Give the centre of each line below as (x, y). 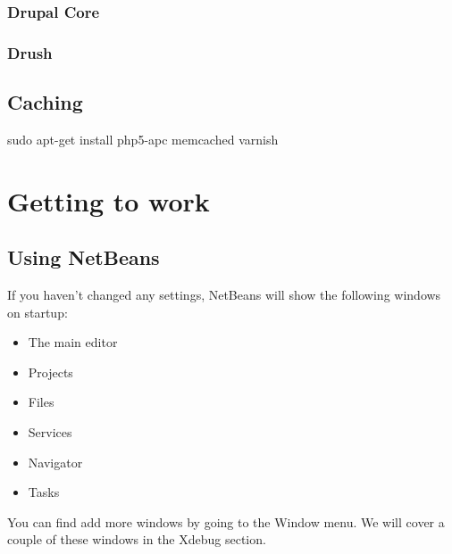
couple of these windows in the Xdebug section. (137, 539)
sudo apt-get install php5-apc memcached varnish (143, 139)
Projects (50, 372)
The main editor (73, 342)
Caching (45, 102)
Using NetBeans (84, 257)
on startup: (38, 312)
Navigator (55, 462)
